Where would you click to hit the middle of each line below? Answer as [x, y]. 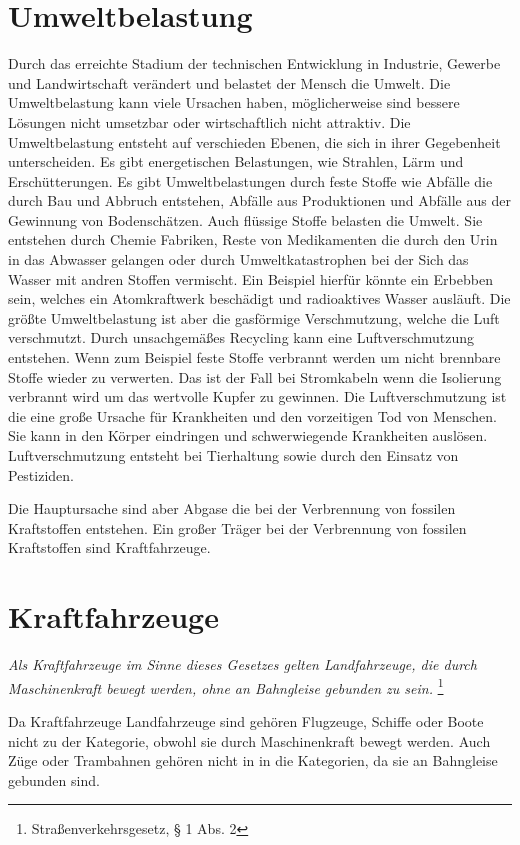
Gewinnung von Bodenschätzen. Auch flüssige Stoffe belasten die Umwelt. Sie [245, 219]
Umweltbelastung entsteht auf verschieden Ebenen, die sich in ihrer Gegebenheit [254, 141]
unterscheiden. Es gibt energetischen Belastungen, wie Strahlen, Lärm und [236, 161]
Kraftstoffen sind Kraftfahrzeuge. [109, 547]
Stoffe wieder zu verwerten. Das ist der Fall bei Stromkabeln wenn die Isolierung [255, 376]
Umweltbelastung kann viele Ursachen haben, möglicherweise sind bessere [234, 102]
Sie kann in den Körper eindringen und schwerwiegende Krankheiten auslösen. [248, 435]
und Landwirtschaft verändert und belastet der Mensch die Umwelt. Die [229, 82]
